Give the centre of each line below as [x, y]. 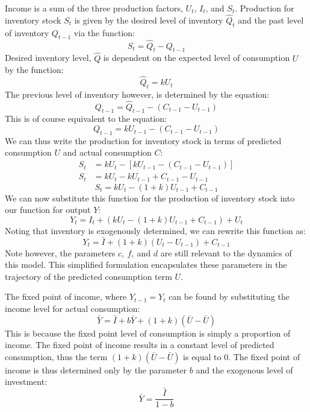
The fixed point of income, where [66, 296]
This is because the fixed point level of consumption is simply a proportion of [148, 333]
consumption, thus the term [56, 356]
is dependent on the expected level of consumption [197, 58]
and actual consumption [107, 152]
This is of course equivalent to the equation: [86, 119]
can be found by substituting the [229, 296]
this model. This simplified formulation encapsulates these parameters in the [146, 265]
